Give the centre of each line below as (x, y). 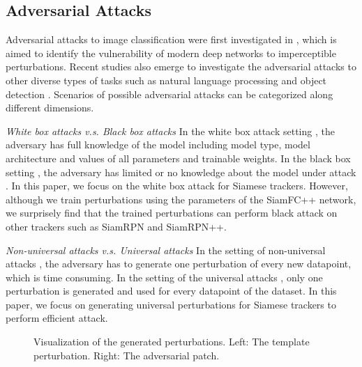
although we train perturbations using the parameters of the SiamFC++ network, (181, 199)
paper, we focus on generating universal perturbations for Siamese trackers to (171, 304)
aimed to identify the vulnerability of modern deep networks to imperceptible (171, 53)
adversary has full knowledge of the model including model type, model (158, 145)
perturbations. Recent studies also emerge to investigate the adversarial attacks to (181, 67)
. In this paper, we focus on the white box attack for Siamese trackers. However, (177, 186)
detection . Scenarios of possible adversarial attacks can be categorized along (169, 94)
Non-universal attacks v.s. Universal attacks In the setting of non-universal (166, 250)
